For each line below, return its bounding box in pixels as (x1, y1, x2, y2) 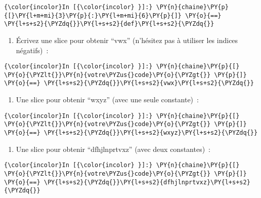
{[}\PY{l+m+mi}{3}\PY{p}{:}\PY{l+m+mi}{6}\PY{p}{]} (4, 12, 182, 19)
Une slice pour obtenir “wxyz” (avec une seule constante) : (16, 94, 199, 105)
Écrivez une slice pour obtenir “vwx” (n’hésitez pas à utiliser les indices (16, 34, 238, 45)
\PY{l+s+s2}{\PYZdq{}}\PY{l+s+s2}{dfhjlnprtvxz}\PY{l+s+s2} (43, 178, 250, 186)
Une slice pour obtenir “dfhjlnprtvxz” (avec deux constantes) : (16, 143, 210, 154)
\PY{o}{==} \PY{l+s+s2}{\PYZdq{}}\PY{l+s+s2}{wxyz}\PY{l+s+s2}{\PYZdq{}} (4, 129, 258, 137)
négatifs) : (16, 45, 49, 55)
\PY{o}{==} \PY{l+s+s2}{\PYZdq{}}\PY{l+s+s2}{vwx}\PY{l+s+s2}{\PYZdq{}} (4, 80, 254, 87)
